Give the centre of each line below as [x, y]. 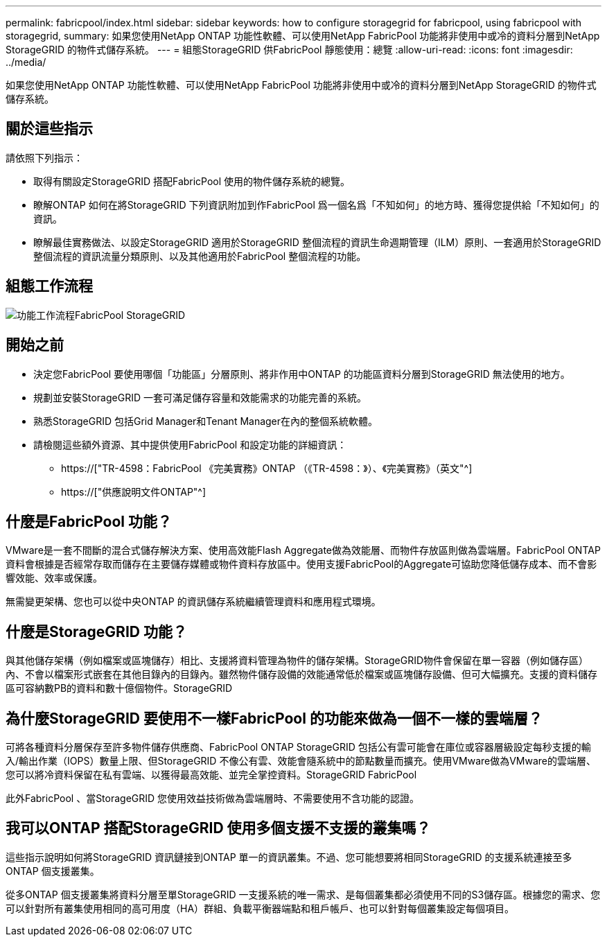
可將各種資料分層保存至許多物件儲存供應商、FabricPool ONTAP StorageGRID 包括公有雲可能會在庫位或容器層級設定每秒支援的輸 [298, 747]
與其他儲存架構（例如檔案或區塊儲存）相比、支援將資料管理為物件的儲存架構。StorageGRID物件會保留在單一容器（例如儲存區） [297, 661]
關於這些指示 [49, 129]
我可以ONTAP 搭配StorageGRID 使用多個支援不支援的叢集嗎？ [218, 828]
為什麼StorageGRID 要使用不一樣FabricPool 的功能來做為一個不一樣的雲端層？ [274, 718]
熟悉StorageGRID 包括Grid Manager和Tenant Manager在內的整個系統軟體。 [206, 421]
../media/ [26, 62]
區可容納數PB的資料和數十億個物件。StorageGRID [119, 688]
